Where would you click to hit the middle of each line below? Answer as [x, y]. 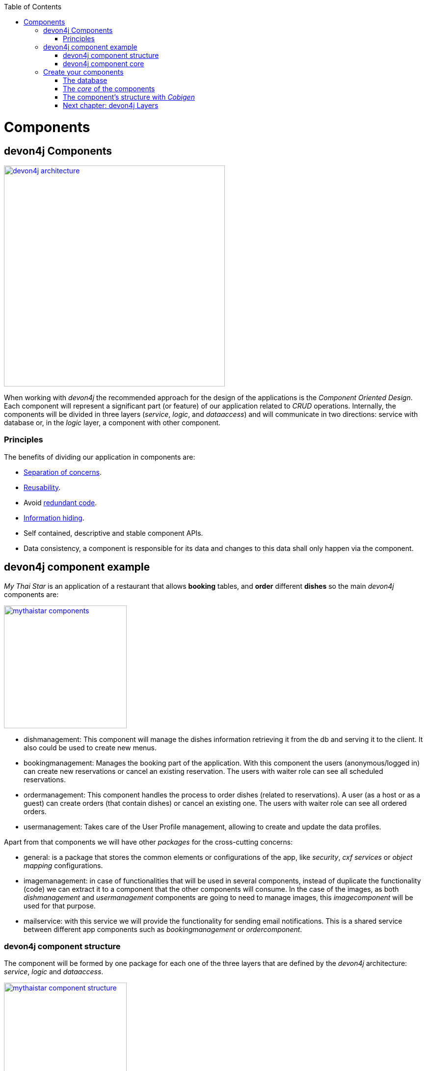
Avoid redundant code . [60, 502]
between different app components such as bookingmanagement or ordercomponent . [163, 929]
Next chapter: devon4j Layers [111, 105]
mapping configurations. [63, 865]
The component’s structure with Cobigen [129, 97]
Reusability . [42, 487]
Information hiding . [54, 518]
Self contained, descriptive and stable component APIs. [113, 533]
